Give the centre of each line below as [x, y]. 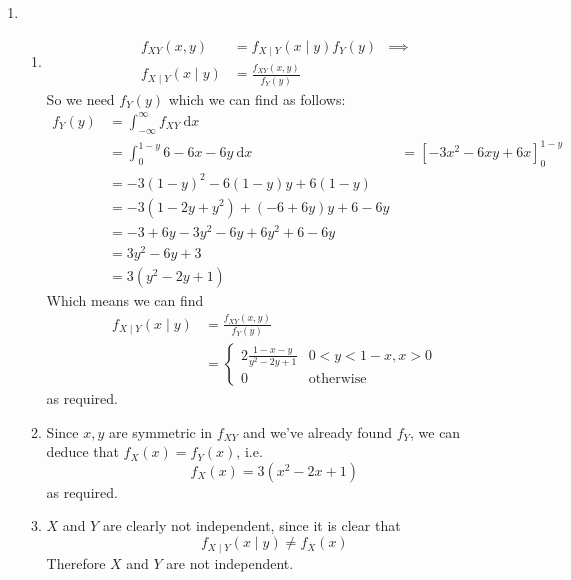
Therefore [76, 562]
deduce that [82, 451]
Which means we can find [125, 299]
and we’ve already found [317, 431]
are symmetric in [160, 431]
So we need [80, 98]
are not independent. [230, 562]
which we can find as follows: [257, 98]
